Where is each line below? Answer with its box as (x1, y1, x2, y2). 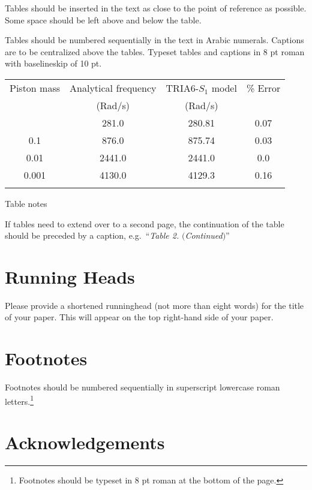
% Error (246, 80, 281, 95)
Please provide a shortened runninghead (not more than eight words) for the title (5, 299, 304, 311)
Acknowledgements (5, 430, 165, 455)
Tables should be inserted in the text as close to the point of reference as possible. (5, 2, 307, 14)
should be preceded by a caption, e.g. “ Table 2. (5, 229, 179, 242)
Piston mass (10, 80, 61, 95)
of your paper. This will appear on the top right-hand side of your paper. (5, 311, 274, 323)
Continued (185, 229, 223, 242)
